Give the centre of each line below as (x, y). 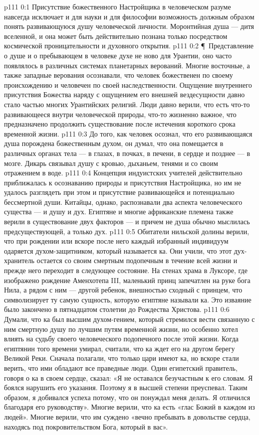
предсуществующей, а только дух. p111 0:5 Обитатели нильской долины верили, (127, 231)
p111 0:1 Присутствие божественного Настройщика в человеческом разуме (118, 6)
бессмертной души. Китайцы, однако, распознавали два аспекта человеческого (123, 202)
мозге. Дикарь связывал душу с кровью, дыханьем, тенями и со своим (111, 163)
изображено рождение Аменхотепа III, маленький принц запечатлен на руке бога (127, 280)
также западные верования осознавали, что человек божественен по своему (119, 75)
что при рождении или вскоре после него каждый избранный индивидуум (116, 241)
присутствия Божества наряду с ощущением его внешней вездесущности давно (125, 94)
